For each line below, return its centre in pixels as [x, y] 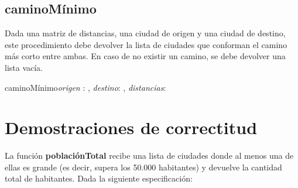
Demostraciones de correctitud [131, 127]
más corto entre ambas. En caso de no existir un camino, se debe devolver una [145, 56]
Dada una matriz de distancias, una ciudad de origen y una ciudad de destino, [145, 33]
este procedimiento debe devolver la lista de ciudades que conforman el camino [146, 44]
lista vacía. [24, 67]
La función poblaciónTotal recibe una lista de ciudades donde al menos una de [149, 155]
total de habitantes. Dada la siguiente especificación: [99, 178]
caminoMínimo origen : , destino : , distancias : [85, 87]
